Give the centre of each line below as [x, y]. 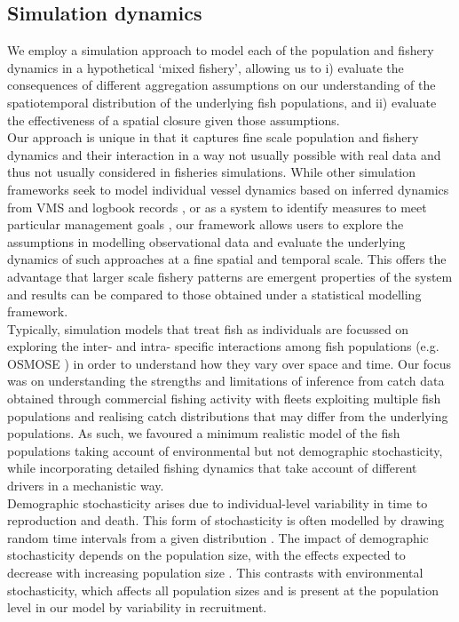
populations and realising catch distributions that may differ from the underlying [228, 415]
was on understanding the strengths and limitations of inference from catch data [226, 381]
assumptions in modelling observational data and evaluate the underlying [206, 241]
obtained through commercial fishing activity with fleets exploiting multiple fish [224, 399]
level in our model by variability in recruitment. [137, 607]
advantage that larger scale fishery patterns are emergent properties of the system [230, 276]
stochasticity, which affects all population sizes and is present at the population [223, 590]
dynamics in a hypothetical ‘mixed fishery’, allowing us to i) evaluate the [206, 67]
